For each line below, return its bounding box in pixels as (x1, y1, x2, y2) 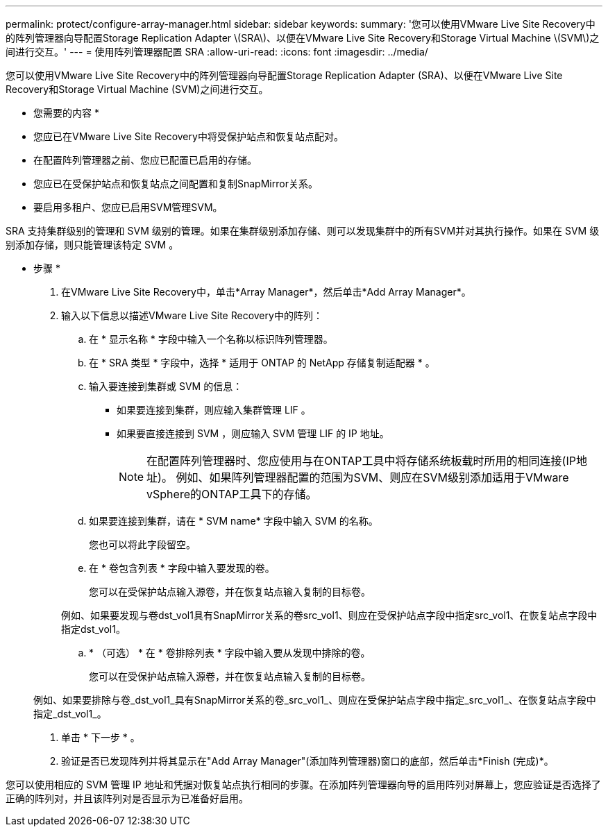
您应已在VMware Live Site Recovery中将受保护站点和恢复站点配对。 (33, 130, 344, 142)
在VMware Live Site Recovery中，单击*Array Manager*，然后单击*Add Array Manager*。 (61, 286, 471, 298)
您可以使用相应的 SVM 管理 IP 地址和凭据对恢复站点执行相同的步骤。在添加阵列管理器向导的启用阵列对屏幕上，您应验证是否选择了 (6, 779, 601, 790)
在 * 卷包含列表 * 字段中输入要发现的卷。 (89, 562, 275, 574)
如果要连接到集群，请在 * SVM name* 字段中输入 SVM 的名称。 (89, 515, 378, 527)
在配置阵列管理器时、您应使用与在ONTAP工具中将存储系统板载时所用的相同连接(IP (146, 454, 576, 468)
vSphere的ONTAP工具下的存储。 (146, 487, 317, 501)
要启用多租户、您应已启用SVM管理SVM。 (33, 201, 223, 213)
